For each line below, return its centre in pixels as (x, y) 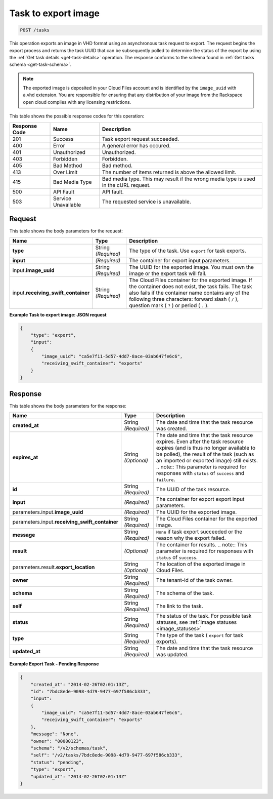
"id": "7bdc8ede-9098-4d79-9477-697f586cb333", (91, 691)
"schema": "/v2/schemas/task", (69, 748)
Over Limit (65, 172)
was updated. (172, 655)
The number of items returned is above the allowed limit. (169, 172)
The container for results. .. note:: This (202, 545)
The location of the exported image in (201, 564)
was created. (171, 429)
